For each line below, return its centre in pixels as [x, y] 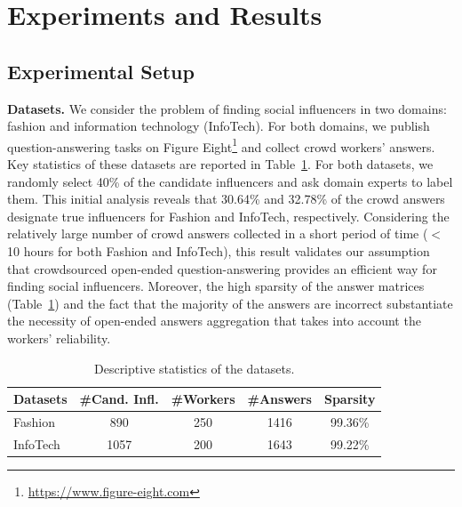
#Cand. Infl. [119, 399]
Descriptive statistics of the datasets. [194, 368]
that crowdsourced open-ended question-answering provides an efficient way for [222, 268]
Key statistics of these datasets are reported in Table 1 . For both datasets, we [220, 164]
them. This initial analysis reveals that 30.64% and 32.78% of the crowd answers [226, 199]
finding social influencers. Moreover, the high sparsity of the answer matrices [216, 286]
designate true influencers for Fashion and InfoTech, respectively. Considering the [228, 216]
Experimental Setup [101, 71]
